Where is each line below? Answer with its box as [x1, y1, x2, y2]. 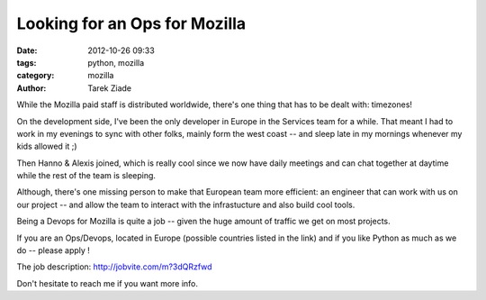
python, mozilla [87, 57, 145, 68]
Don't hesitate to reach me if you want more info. [16, 277, 198, 288]
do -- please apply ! [16, 245, 90, 256]
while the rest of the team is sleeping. [16, 170, 157, 181]
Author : [16, 82, 47, 94]
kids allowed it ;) [16, 141, 77, 152]
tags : [16, 57, 37, 68]
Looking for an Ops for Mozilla [16, 14, 247, 33]
